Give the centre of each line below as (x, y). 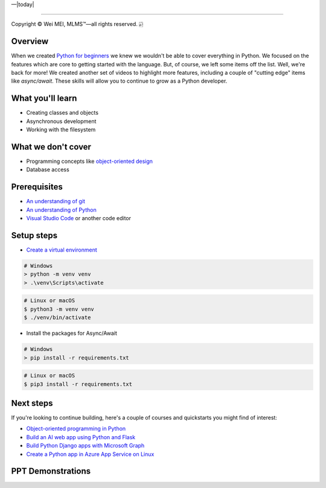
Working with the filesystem (61, 130)
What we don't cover (51, 147)
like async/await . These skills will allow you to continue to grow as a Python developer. (119, 81)
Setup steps (34, 235)
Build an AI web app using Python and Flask (81, 437)
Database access (48, 170)
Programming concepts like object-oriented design (90, 161)
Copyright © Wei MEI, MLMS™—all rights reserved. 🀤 (77, 24)
